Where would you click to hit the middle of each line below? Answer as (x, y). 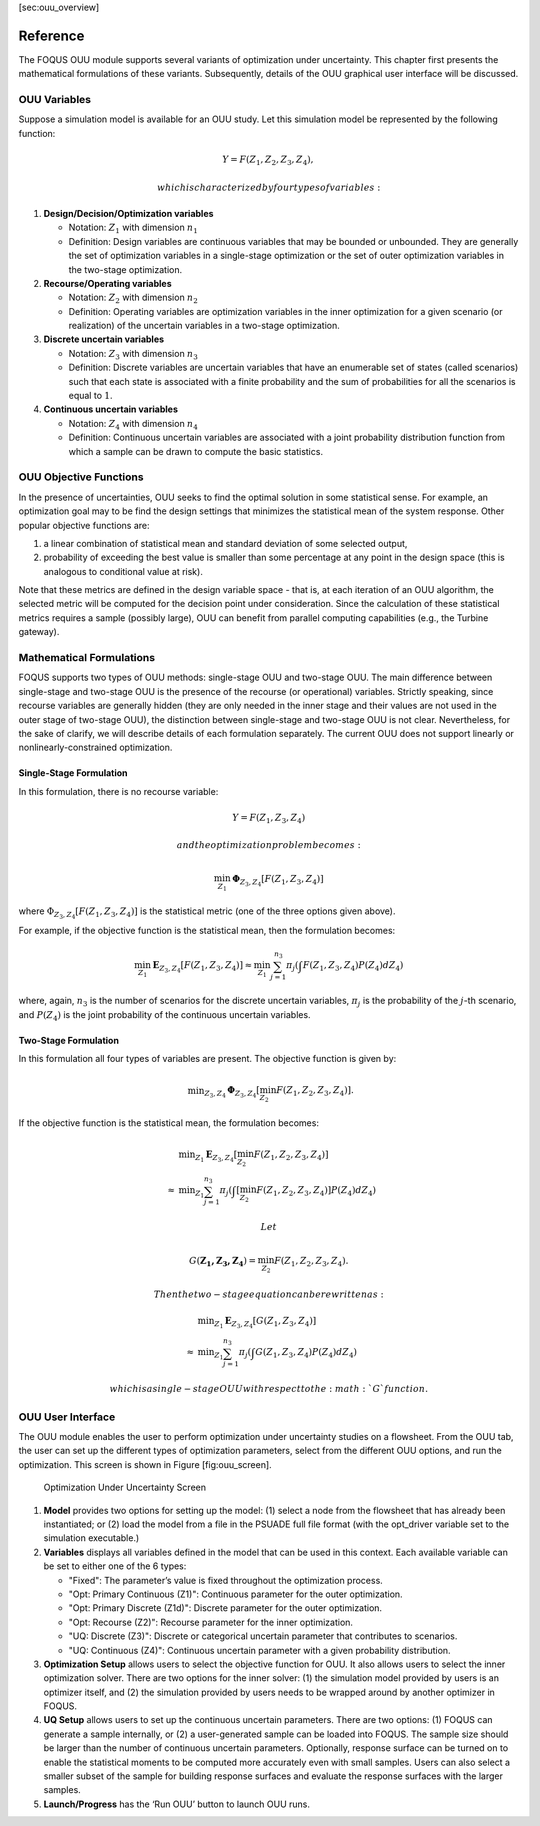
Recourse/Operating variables (107, 283)
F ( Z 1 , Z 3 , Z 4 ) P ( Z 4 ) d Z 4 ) (353, 967)
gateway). (39, 632)
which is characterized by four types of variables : (268, 187)
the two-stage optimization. (125, 269)
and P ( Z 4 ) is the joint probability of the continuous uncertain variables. (164, 1015)
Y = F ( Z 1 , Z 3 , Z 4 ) (268, 818)
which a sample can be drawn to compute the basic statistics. (196, 451)
